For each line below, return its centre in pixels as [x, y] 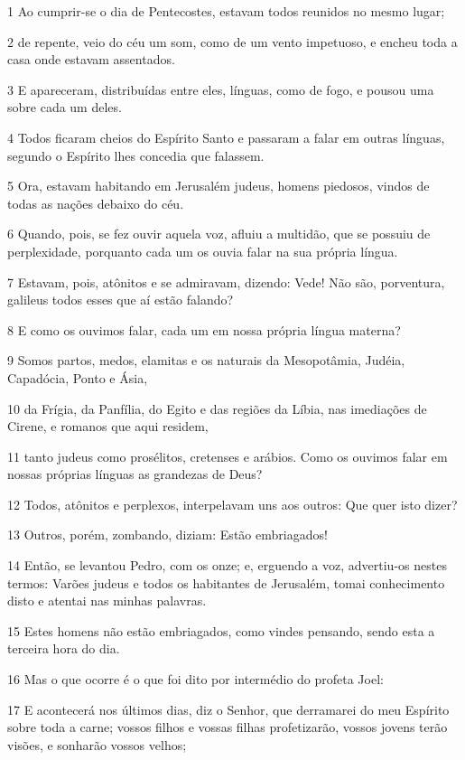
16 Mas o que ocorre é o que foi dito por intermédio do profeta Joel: [195, 679]
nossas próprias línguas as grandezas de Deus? [135, 474]
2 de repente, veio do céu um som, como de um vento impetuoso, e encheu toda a [232, 41]
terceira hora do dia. [64, 648]
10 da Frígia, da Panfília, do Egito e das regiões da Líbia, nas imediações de [217, 408]
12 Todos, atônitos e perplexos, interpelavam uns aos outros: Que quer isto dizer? [232, 504]
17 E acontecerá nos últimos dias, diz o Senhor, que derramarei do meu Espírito [228, 709]
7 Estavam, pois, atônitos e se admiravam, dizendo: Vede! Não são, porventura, [226, 281]
